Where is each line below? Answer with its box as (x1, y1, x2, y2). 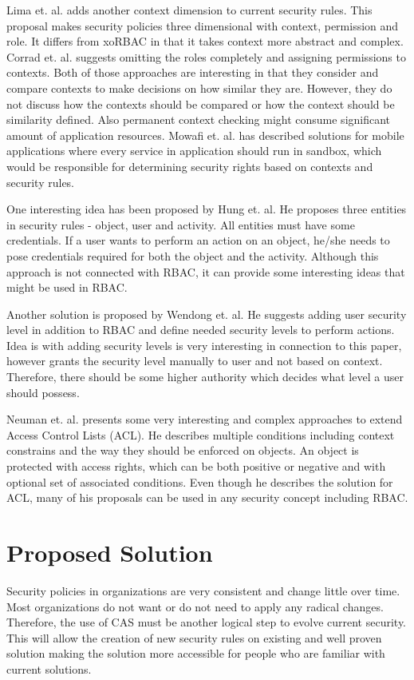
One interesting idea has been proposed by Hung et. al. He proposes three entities (6, 201, 407, 217)
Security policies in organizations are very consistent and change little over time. (6, 582, 400, 598)
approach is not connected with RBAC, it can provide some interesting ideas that (6, 263, 405, 280)
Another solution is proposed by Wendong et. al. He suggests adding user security (6, 305, 407, 322)
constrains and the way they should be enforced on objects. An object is (6, 442, 359, 459)
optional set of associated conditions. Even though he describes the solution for (6, 473, 393, 490)
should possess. (6, 384, 80, 400)
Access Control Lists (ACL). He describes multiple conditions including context (6, 426, 395, 443)
